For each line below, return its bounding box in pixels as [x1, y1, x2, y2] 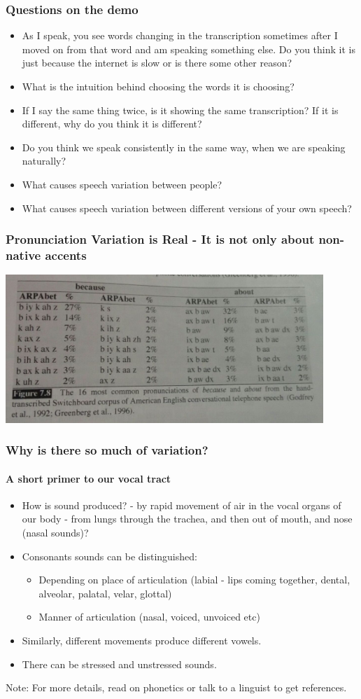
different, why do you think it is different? [22, 116, 202, 131]
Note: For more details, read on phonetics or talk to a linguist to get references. [6, 680, 347, 695]
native [6, 247, 41, 263]
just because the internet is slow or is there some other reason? [22, 55, 292, 70]
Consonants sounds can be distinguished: [22, 548, 197, 563]
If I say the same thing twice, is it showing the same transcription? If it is [22, 102, 339, 117]
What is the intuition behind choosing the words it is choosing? [22, 79, 295, 93]
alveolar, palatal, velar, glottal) [38, 586, 172, 600]
